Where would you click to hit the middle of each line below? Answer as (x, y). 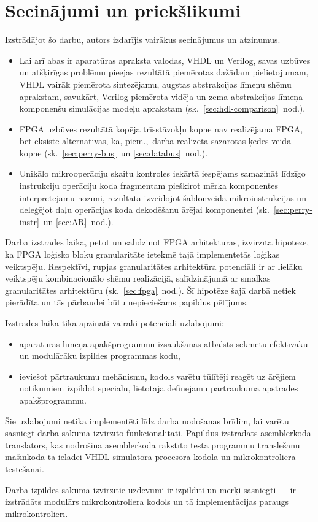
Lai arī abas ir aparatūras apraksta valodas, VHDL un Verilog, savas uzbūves (165, 60)
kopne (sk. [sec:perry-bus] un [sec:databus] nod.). (114, 152)
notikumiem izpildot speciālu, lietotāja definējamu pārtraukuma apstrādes (159, 388)
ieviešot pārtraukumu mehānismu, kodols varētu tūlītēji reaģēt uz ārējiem (157, 376)
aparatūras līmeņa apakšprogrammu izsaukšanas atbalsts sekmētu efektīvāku (164, 343)
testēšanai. (25, 468)
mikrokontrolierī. (37, 513)
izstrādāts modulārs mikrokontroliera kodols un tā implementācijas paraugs (147, 501)
